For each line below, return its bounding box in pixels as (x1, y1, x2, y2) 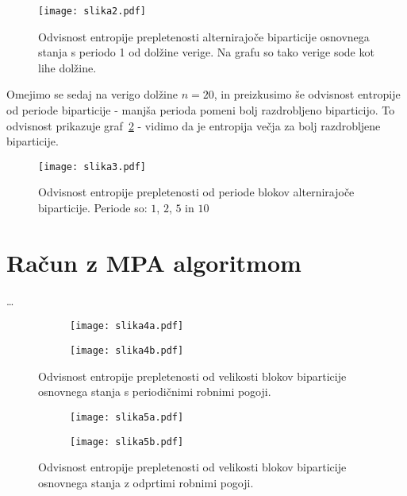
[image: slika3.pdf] (38, 161, 147, 172)
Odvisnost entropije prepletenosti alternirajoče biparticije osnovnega (38, 28, 370, 45)
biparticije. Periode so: (38, 200, 148, 216)
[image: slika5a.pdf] (70, 411, 184, 423)
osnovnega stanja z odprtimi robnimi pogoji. (38, 474, 254, 490)
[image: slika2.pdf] (38, 6, 147, 17)
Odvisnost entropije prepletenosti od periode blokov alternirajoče (38, 184, 355, 200)
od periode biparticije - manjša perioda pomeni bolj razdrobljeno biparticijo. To (6, 102, 395, 118)
